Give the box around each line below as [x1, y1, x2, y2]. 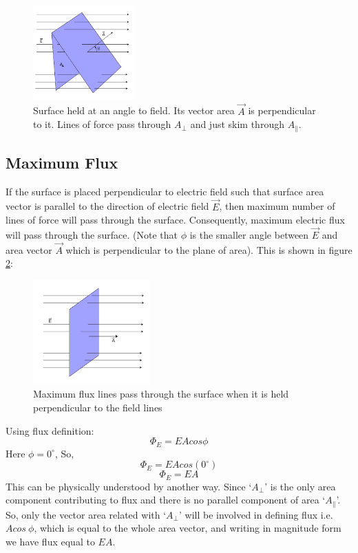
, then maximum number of [219, 199, 335, 213]
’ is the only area [264, 479, 336, 493]
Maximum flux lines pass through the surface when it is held [33, 387, 289, 401]
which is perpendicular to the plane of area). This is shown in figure [65, 242, 352, 257]
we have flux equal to [6, 534, 95, 548]
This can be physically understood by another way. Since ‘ [6, 479, 252, 493]
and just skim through [190, 117, 284, 131]
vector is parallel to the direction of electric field [6, 199, 209, 213]
